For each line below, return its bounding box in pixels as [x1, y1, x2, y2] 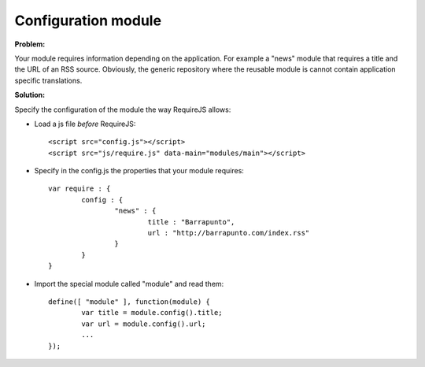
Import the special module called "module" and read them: [34, 279, 224, 288]
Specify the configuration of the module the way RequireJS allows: [14, 105, 231, 114]
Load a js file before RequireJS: [34, 119, 136, 128]
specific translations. [14, 76, 83, 85]
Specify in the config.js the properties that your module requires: [34, 166, 244, 176]
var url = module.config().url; [81, 319, 206, 328]
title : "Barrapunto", [147, 217, 235, 226]
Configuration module [14, 12, 161, 29]
